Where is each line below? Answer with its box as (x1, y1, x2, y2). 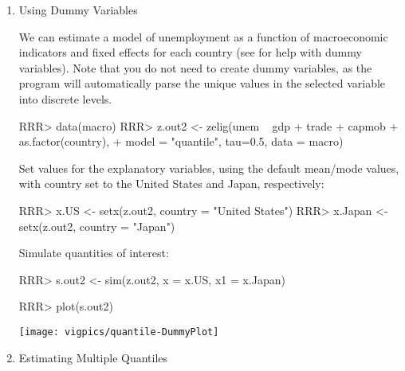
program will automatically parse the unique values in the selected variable (18, 75, 386, 92)
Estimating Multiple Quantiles (18, 349, 168, 365)
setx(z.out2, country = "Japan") (18, 217, 175, 234)
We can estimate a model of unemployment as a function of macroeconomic (18, 28, 388, 45)
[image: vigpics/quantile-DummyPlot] (18, 326, 219, 338)
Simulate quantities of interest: (18, 244, 169, 261)
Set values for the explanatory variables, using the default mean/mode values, (18, 159, 399, 176)
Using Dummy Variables (18, 2, 138, 18)
